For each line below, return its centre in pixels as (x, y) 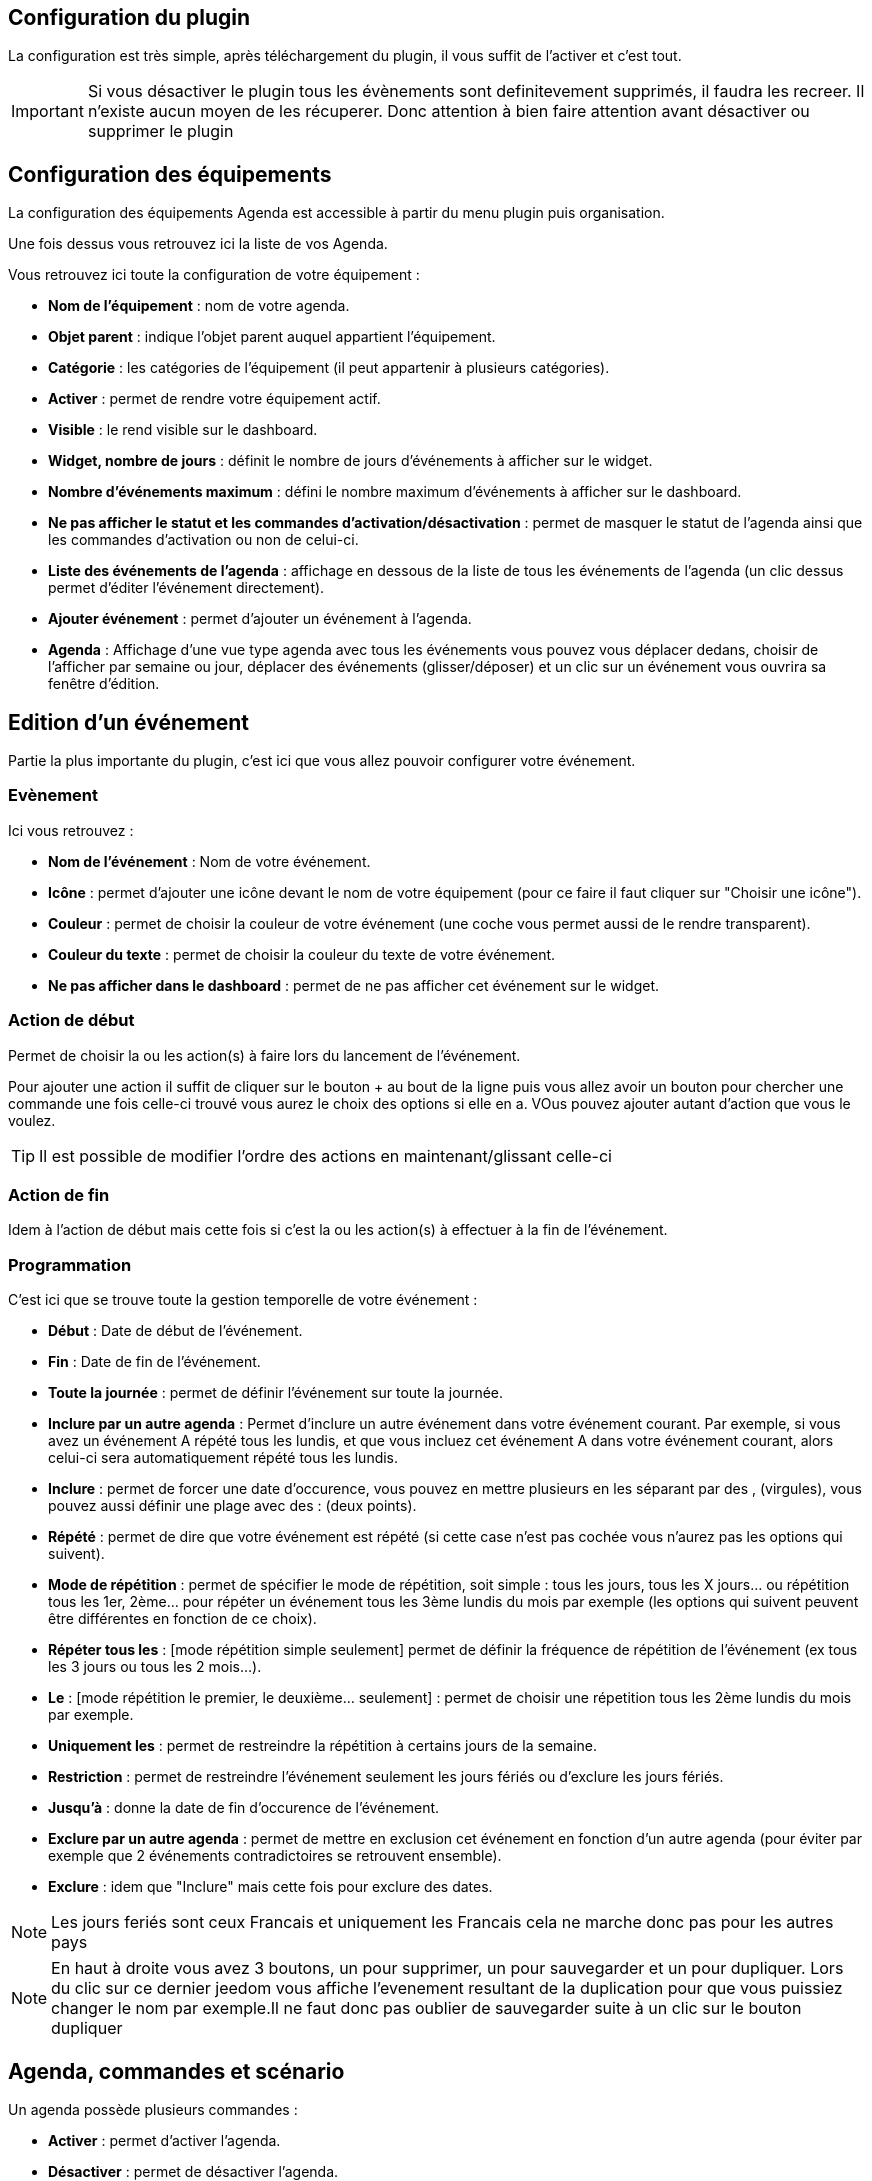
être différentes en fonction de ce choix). (182, 1619)
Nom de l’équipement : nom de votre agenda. (199, 306)
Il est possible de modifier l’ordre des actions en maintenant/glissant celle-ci (325, 1155)
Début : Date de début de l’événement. (175, 1331)
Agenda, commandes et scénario (176, 2071)
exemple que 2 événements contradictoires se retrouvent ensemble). (275, 1856)
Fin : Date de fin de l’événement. (154, 1362)
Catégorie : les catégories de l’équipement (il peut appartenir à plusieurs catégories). (329, 368)
